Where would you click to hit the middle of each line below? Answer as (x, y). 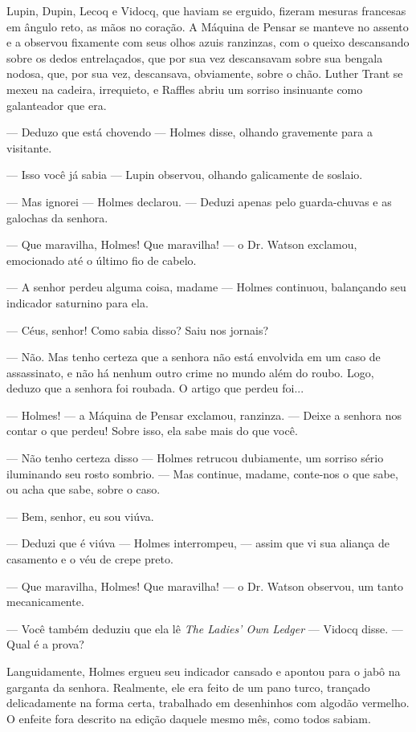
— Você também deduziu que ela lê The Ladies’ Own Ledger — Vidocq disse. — (205, 628)
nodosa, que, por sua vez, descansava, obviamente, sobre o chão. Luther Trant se (205, 73)
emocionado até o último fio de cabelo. (102, 260)
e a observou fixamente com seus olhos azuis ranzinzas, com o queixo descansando (208, 42)
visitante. (29, 147)
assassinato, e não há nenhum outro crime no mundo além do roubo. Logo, (190, 372)
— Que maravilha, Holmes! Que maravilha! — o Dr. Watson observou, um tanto (205, 586)
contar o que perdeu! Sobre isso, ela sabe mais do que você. (152, 431)
